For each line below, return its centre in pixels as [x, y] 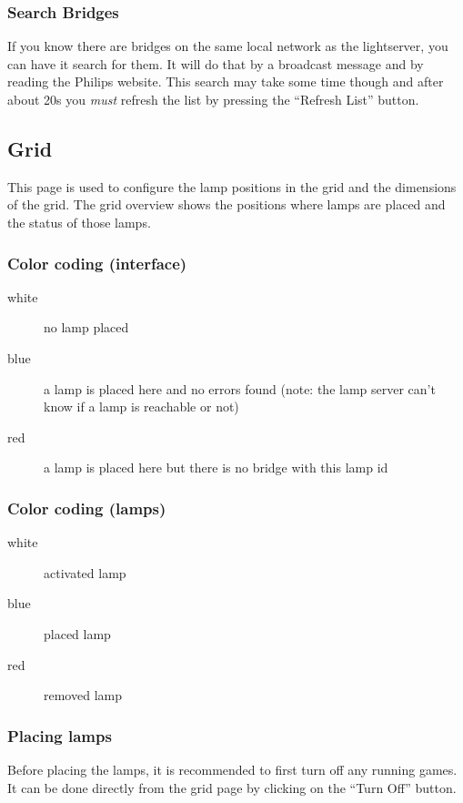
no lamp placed [86, 327]
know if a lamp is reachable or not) [141, 407]
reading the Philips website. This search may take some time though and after [226, 81]
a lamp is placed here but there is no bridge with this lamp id [216, 468]
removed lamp [83, 695]
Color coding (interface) [97, 263]
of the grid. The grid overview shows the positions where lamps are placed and [226, 204]
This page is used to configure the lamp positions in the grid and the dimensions [232, 186]
